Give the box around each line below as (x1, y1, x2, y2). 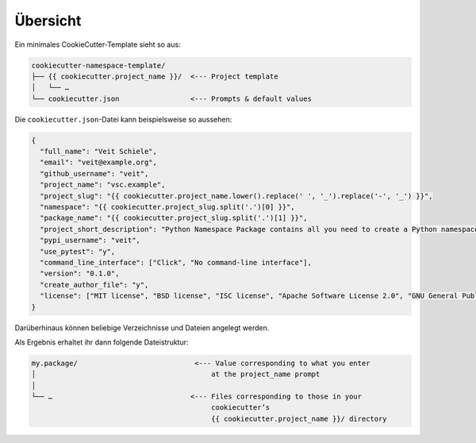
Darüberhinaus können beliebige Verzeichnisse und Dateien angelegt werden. (14, 322, 270, 333)
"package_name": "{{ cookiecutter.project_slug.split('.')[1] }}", (40, 214, 308, 222)
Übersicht (14, 12, 82, 29)
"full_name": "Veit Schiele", (40, 147, 158, 156)
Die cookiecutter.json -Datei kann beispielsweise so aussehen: (14, 114, 232, 124)
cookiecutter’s (211, 403, 271, 412)
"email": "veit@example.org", (40, 158, 158, 167)
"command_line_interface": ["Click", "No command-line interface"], (40, 258, 313, 267)
